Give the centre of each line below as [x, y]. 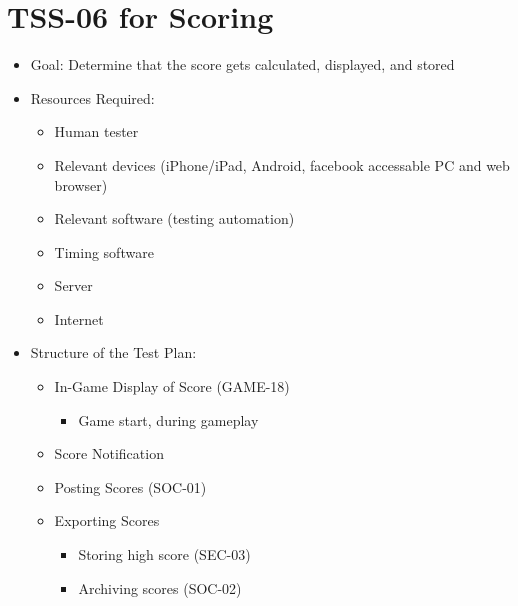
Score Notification [109, 453]
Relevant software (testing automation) [174, 218]
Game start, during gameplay [168, 419]
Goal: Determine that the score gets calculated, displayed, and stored [242, 64]
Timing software [104, 251]
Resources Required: [92, 97]
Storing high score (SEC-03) [164, 554]
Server [73, 285]
